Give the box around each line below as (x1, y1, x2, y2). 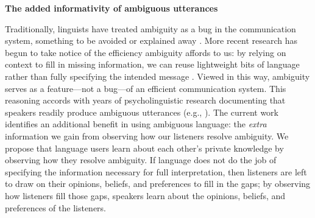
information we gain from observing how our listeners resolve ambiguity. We (5, 129, 289, 142)
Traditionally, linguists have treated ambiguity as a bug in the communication (5, 22, 296, 35)
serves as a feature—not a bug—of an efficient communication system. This (5, 82, 286, 94)
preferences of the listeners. (5, 201, 106, 214)
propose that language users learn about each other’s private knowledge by (5, 141, 284, 154)
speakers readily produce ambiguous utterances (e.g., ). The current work (5, 105, 278, 118)
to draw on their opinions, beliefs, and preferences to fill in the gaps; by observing (5, 177, 311, 190)
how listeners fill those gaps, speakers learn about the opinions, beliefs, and (5, 189, 286, 202)
